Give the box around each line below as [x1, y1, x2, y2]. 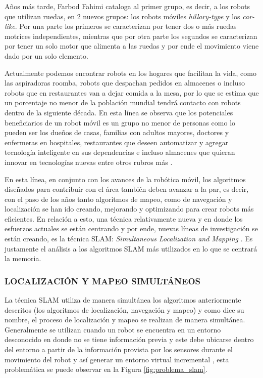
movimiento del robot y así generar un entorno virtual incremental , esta [5, 354, 229, 364]
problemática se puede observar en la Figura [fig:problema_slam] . [5, 364, 207, 374]
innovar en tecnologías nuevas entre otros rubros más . [5, 156, 173, 167]
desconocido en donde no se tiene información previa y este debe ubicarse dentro [5, 334, 254, 345]
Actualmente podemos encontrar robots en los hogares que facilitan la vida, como [5, 67, 256, 78]
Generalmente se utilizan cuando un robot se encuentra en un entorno [5, 324, 221, 334]
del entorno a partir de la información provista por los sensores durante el [5, 344, 233, 355]
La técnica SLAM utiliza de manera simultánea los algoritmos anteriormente [5, 295, 241, 305]
